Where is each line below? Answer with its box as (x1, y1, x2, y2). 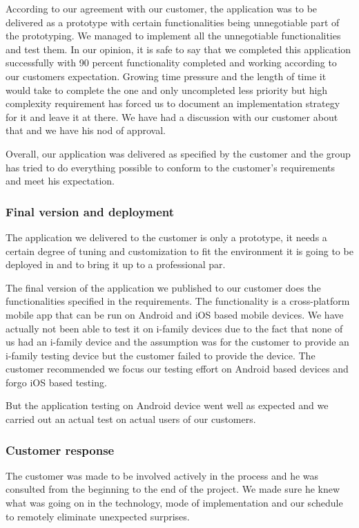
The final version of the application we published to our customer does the (6, 280, 321, 294)
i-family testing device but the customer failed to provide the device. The (6, 348, 316, 362)
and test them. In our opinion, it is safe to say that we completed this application (6, 41, 351, 56)
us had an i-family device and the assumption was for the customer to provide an (6, 334, 349, 349)
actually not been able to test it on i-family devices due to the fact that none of (6, 321, 343, 335)
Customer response (6, 441, 115, 458)
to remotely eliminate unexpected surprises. (6, 509, 190, 523)
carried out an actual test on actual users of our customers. (6, 412, 256, 426)
